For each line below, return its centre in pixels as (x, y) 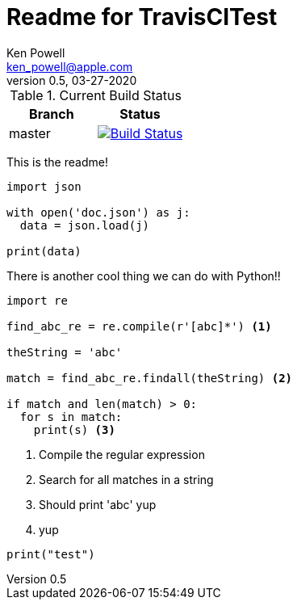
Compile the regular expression (122, 454)
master (30, 133)
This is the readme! (57, 162)
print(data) (44, 251)
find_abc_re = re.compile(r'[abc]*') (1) (139, 326)
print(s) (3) (74, 429)
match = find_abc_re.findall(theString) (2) (150, 378)
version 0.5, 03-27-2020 (72, 80)
